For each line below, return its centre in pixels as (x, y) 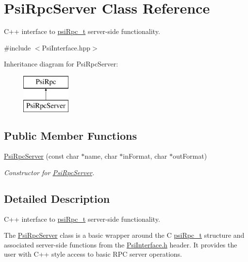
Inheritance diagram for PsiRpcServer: (61, 64)
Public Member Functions (70, 136)
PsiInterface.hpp (66, 47)
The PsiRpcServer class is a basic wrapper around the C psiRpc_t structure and (124, 235)
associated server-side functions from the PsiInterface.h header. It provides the (121, 244)
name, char (101, 156)
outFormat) (190, 156)
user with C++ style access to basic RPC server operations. (93, 254)
